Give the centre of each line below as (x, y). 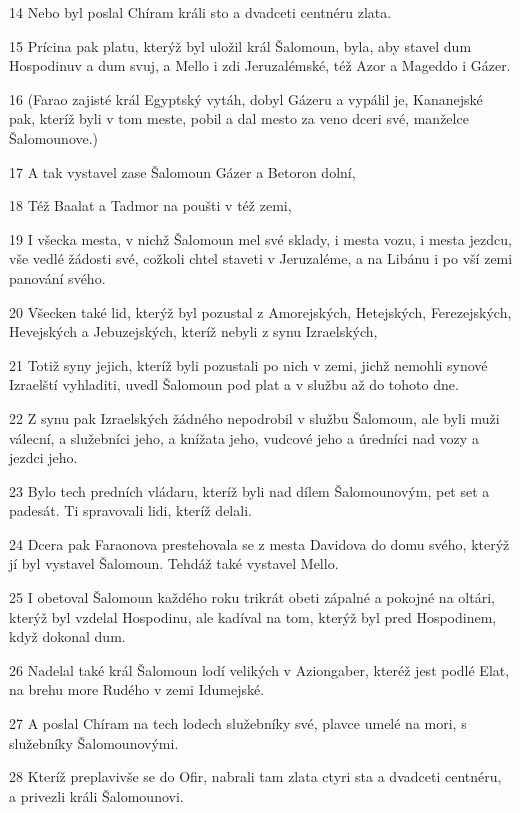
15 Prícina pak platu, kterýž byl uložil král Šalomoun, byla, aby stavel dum (240, 45)
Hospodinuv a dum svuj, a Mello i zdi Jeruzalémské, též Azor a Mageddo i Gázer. (260, 65)
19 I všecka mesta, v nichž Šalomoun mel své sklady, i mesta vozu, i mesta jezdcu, (260, 238)
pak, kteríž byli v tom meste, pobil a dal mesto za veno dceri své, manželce (239, 118)
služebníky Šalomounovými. (94, 742)
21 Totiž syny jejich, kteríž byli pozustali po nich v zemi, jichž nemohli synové (248, 364)
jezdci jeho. (43, 457)
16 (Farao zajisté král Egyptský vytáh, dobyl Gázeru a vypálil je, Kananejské (246, 98)
